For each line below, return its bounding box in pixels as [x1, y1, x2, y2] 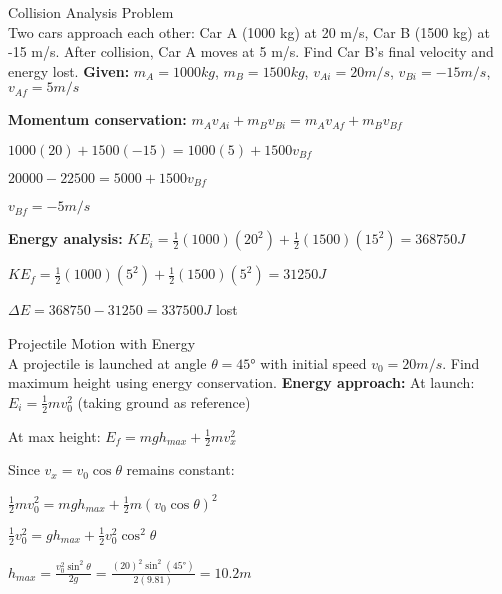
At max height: [8, 425, 101, 446]
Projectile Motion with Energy [8, 333, 196, 354]
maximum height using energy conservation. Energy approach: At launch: [8, 372, 475, 393]
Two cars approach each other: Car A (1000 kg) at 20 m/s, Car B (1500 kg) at [8, 21, 490, 42]
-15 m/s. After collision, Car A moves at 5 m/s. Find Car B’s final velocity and [8, 41, 494, 62]
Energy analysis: [8, 228, 123, 249]
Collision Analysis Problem [8, 2, 174, 22]
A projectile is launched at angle [8, 352, 207, 373]
